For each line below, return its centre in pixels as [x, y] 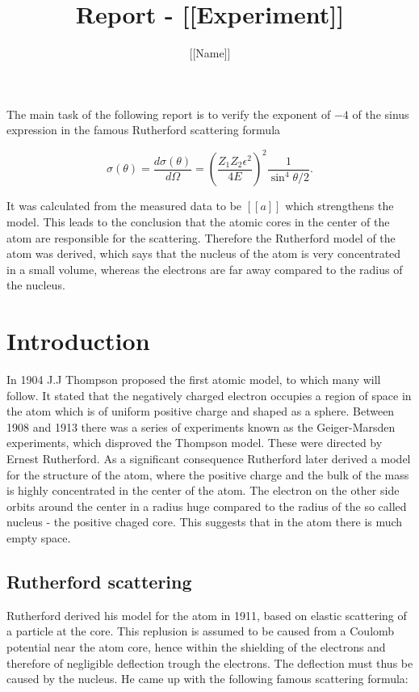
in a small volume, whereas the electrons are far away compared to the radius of [205, 269]
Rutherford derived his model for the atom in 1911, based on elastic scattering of [207, 615]
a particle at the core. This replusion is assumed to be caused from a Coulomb [201, 631]
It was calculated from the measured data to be [124, 206]
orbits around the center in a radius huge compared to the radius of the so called [207, 506]
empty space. [39, 538]
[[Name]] [210, 53]
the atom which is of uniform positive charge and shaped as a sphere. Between [201, 411]
